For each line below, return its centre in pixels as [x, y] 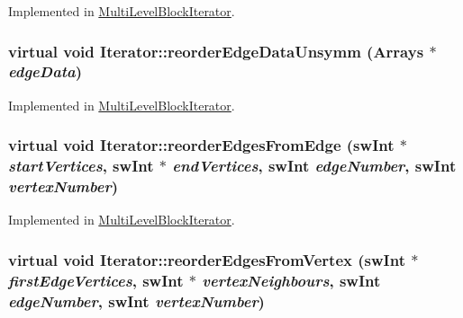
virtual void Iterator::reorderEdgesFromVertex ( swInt [207, 259]
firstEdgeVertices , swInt [96, 280]
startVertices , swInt [81, 166]
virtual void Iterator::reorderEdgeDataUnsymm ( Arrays [216, 51]
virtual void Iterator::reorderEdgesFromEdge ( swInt [201, 145]
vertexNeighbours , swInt [291, 280]
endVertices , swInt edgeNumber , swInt [314, 166]
